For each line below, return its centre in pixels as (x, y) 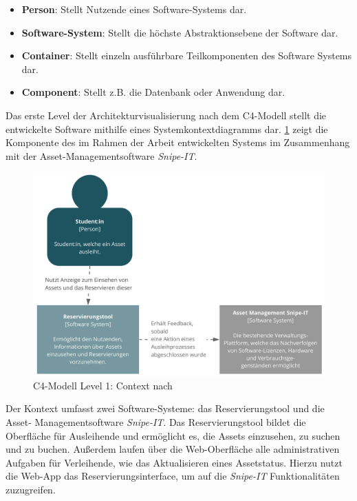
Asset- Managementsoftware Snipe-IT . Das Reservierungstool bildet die (156, 421)
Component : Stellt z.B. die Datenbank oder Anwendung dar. (153, 92)
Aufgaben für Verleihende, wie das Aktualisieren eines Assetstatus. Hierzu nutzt (174, 462)
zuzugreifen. (31, 489)
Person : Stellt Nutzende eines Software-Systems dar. (134, 9)
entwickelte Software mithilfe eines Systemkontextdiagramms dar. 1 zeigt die (167, 129)
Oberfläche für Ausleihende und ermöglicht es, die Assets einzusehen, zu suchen (173, 435)
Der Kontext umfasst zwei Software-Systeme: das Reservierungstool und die (165, 408)
